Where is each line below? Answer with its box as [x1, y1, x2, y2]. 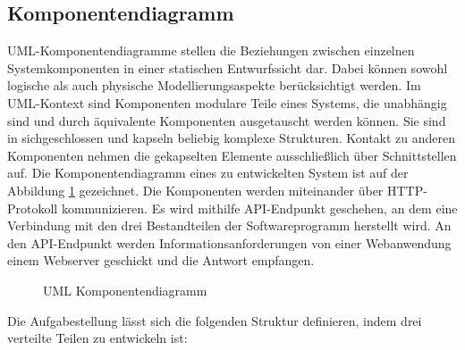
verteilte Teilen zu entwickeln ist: [7, 329, 188, 347]
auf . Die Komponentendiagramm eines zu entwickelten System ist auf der [7, 163, 409, 182]
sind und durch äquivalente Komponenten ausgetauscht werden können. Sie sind [7, 111, 446, 129]
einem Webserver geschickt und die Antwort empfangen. [7, 251, 315, 270]
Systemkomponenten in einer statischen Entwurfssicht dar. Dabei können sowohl [7, 58, 448, 77]
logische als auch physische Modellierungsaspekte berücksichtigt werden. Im [7, 76, 421, 95]
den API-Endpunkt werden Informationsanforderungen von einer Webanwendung [7, 233, 452, 252]
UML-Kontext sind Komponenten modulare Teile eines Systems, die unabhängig [7, 93, 447, 112]
